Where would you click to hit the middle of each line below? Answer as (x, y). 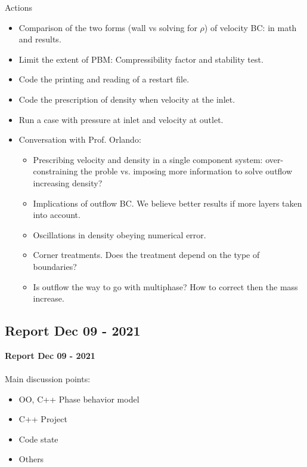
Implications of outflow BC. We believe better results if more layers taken (168, 203)
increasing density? (68, 182)
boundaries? (55, 266)
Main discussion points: (48, 379)
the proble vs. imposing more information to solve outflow (187, 171)
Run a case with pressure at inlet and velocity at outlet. (121, 119)
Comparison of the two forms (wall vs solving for (108, 27)
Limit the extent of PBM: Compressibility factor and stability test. (141, 59)
